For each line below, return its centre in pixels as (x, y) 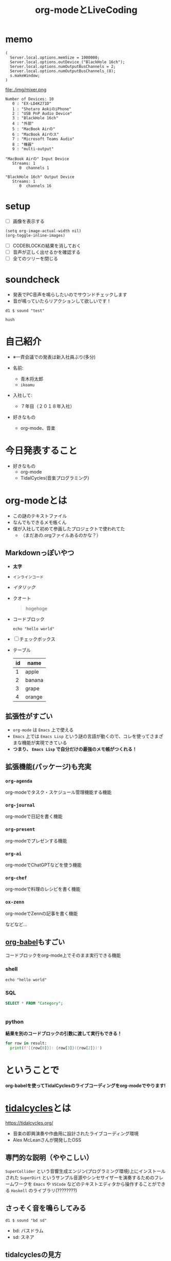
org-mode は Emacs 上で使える (43, 730)
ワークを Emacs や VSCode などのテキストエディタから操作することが (85, 1184)
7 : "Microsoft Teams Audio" (43, 139)
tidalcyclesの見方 (33, 1255)
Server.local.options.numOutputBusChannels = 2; (63, 66)
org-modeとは (36, 501)
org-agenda (19, 781)
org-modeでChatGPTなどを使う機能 (44, 865)
